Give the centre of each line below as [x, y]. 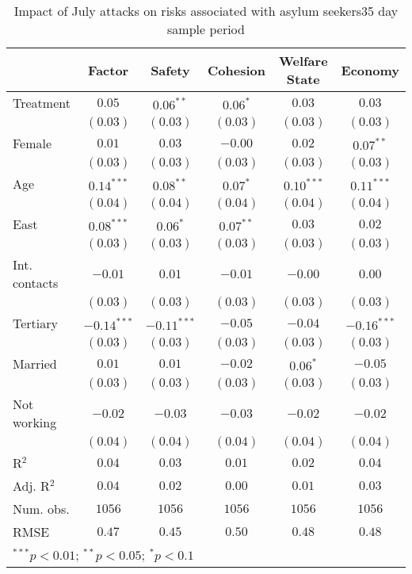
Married [35, 364]
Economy [370, 70]
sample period [206, 29]
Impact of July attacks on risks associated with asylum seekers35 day [206, 11]
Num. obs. [41, 509]
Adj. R [31, 486]
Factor [109, 70]
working [35, 422]
